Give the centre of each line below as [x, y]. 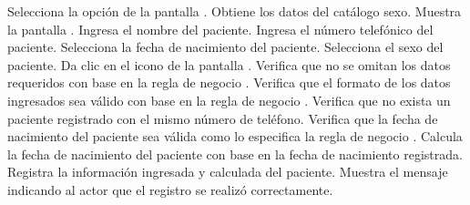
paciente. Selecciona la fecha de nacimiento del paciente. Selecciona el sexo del [225, 47]
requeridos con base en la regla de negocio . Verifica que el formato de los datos [229, 82]
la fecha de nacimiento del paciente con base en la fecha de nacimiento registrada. [235, 154]
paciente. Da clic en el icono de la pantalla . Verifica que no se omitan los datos [229, 64]
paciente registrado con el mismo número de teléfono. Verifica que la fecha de [223, 118]
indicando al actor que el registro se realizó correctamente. [170, 189]
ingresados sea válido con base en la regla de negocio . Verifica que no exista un [229, 100]
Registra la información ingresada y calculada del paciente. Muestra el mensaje [228, 172]
